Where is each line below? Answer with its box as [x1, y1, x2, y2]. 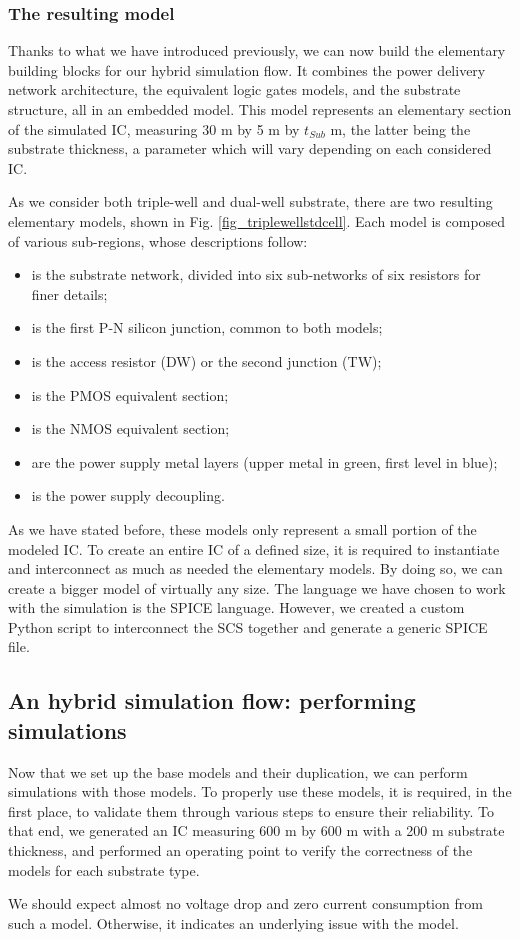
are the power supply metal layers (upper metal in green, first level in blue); [31, 451, 498, 472]
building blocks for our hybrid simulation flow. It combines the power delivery [8, 59, 486, 80]
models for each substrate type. [8, 859, 200, 880]
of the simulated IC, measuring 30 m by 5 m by [8, 118, 300, 139]
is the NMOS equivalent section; [31, 418, 230, 439]
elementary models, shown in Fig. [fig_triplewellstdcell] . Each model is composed [8, 210, 506, 231]
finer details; [31, 283, 108, 304]
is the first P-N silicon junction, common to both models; [31, 317, 383, 338]
